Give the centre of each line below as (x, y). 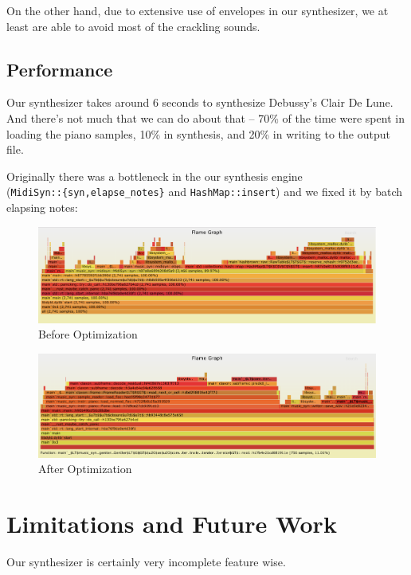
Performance (60, 69)
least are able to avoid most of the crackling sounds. (133, 26)
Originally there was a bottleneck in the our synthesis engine (155, 176)
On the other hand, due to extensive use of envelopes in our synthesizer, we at (198, 10)
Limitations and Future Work (172, 524)
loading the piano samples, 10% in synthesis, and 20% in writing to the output (198, 133)
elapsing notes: (42, 207)
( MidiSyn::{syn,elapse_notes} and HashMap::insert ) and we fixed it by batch (205, 192)
